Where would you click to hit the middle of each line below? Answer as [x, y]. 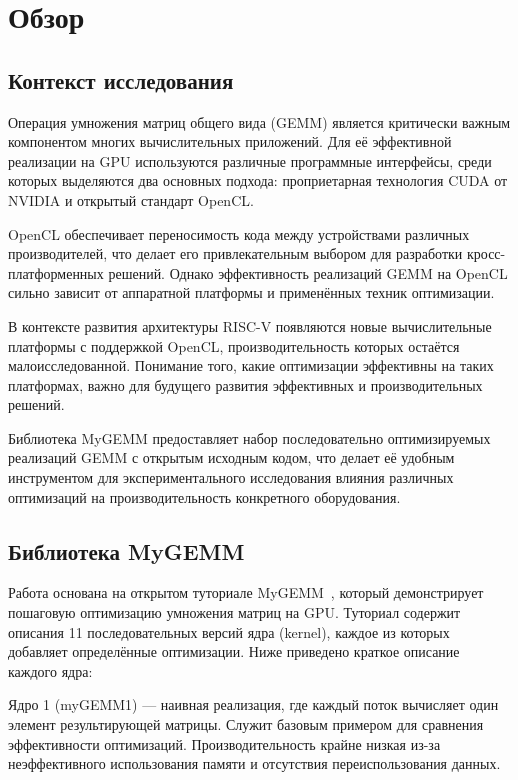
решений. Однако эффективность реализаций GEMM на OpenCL [308, 272]
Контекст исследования [121, 79]
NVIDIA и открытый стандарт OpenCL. [131, 199]
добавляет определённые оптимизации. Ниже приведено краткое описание [234, 651]
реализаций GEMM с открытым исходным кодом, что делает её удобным [231, 457]
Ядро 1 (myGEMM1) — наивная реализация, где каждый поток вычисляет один [253, 704]
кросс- [486, 253]
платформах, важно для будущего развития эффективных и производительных [245, 384]
